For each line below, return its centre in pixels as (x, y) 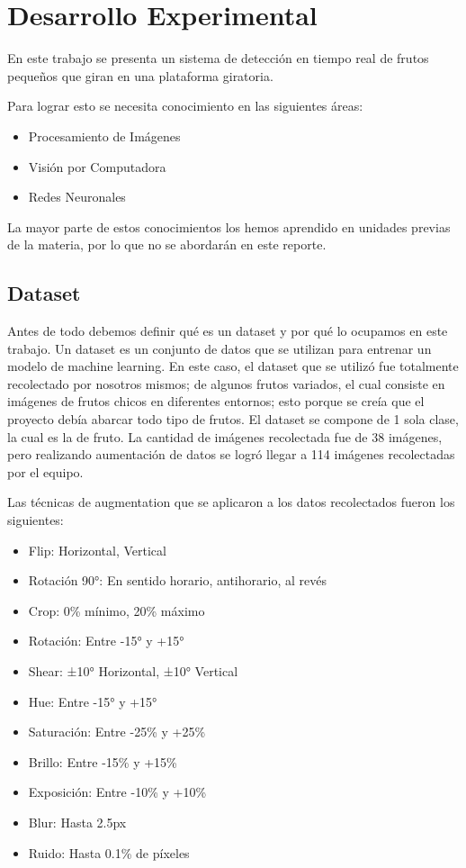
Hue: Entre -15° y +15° (93, 701)
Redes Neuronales (77, 197)
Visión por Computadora (97, 166)
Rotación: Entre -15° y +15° (106, 641)
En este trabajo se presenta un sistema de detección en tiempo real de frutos (218, 58)
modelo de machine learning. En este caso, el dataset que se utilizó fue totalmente (233, 366)
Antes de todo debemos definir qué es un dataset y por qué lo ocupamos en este (228, 331)
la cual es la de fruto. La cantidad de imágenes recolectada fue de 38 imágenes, (225, 436)
